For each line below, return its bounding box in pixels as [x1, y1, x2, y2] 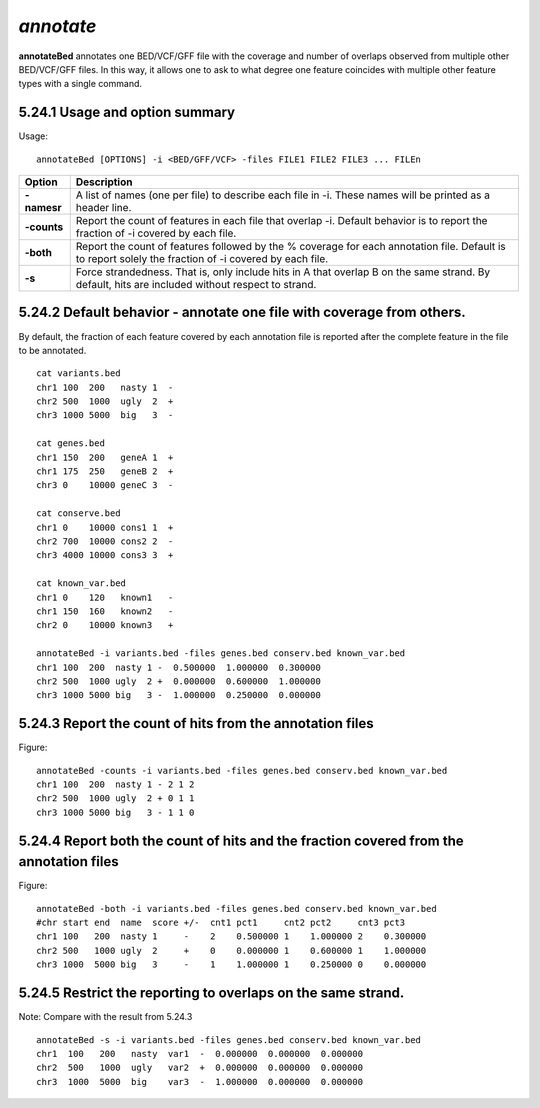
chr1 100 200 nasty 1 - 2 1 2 [36, 778, 195, 790]
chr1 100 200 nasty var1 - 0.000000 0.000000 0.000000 [36, 1048, 364, 1059]
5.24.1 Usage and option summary [18, 104, 235, 121]
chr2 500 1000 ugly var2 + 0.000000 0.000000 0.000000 [36, 1062, 364, 1074]
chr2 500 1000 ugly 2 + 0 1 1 [36, 793, 195, 804]
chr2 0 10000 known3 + [36, 620, 174, 631]
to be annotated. [18, 344, 87, 356]
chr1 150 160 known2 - [36, 605, 174, 617]
